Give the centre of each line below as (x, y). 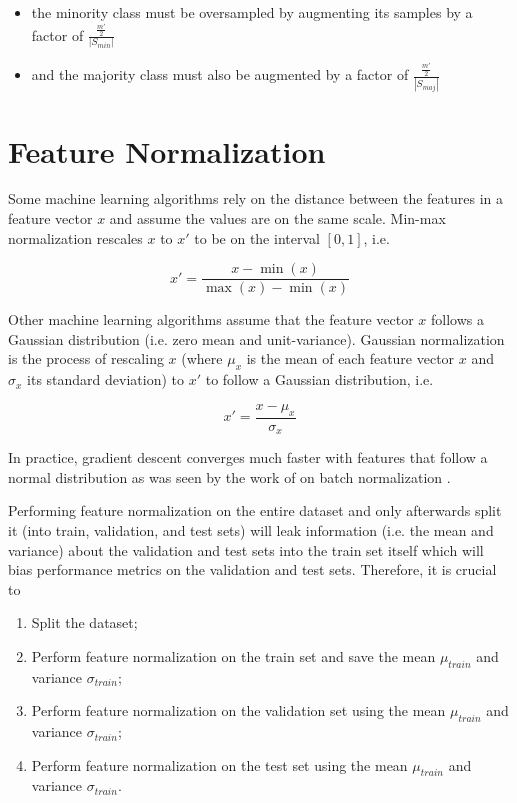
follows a (457, 319)
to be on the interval (257, 237)
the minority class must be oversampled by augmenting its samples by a (252, 12)
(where (202, 358)
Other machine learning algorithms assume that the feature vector (211, 319)
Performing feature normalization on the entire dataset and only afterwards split (255, 510)
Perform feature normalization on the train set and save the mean (233, 655)
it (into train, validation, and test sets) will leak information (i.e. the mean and (251, 529)
